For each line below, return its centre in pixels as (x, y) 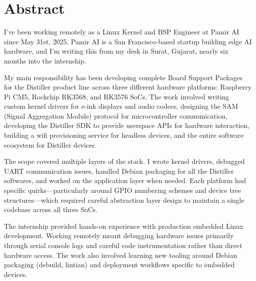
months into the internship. (45, 60)
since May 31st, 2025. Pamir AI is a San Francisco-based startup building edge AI (128, 41)
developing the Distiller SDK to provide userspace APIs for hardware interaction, (127, 125)
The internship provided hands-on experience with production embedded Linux (124, 226)
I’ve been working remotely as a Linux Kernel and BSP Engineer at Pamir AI (122, 32)
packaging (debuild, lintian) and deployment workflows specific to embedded (119, 265)
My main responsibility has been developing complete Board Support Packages (123, 77)
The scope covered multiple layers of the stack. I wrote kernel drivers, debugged (125, 161)
